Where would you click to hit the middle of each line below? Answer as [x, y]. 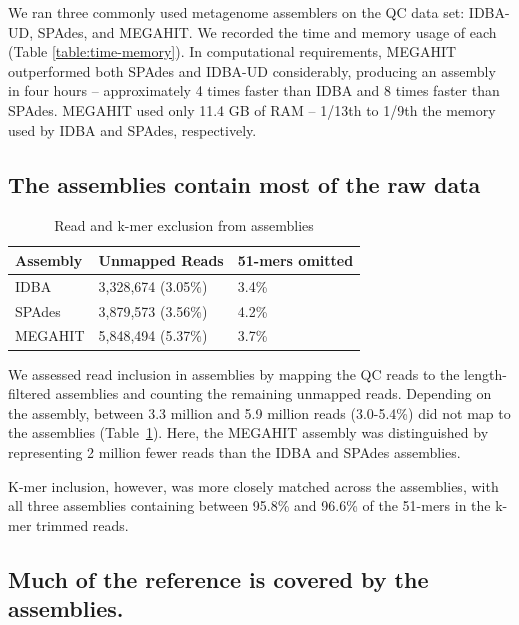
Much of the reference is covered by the [218, 578]
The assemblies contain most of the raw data [244, 183]
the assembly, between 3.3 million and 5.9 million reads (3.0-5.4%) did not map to [259, 412]
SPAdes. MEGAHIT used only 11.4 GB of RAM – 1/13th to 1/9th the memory [252, 109]
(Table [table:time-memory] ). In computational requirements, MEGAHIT [232, 51]
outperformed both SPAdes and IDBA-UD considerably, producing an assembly [252, 70]
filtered [29, 393]
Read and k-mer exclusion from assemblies [184, 225]
